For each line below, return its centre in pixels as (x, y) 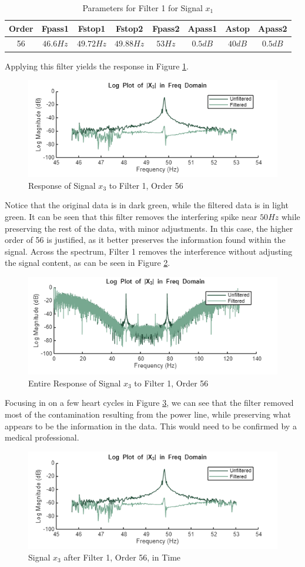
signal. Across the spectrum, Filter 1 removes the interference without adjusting (149, 251)
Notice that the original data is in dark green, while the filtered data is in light (147, 205)
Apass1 (202, 28)
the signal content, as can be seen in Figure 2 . (88, 263)
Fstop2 (129, 28)
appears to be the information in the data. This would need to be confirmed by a (151, 426)
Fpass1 (55, 28)
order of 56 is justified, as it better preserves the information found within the (145, 240)
